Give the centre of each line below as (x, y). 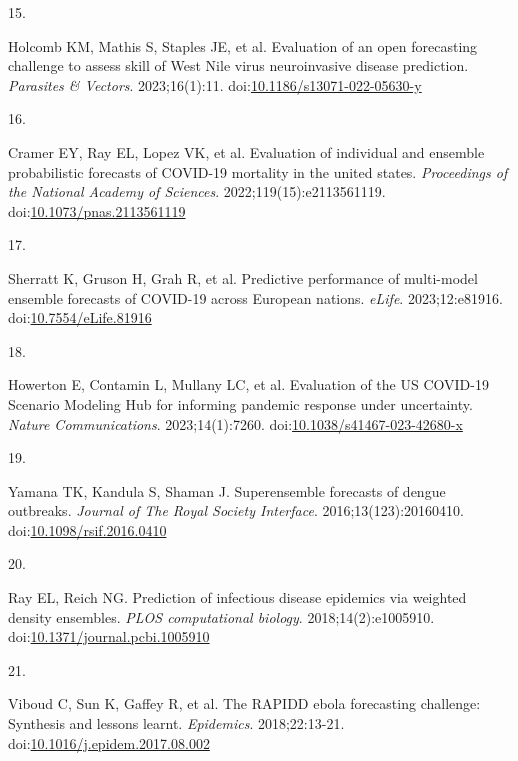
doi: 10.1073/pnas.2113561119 (97, 210)
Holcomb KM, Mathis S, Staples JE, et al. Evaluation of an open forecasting (243, 45)
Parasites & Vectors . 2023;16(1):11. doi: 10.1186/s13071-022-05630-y (215, 84)
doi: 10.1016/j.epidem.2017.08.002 (109, 742)
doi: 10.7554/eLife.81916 (80, 317)
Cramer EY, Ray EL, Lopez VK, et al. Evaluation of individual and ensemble (246, 151)
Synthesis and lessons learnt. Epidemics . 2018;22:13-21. (176, 723)
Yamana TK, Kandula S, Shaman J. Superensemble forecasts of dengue (227, 490)
